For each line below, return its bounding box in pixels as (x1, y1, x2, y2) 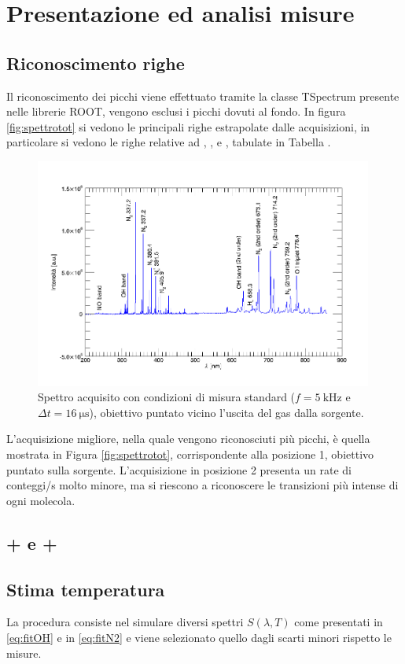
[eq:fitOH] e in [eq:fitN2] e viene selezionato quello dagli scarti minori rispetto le (6, 629, 392, 645)
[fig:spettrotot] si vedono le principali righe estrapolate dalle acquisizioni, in (6, 118, 370, 135)
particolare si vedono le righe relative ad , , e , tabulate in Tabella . (6, 134, 331, 150)
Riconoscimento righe (6, 50, 185, 75)
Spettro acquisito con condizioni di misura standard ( (38, 389, 296, 405)
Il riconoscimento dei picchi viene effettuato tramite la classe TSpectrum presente (6, 87, 399, 104)
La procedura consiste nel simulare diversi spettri (6, 614, 244, 630)
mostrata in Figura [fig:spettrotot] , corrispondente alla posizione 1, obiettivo (6, 446, 374, 463)
